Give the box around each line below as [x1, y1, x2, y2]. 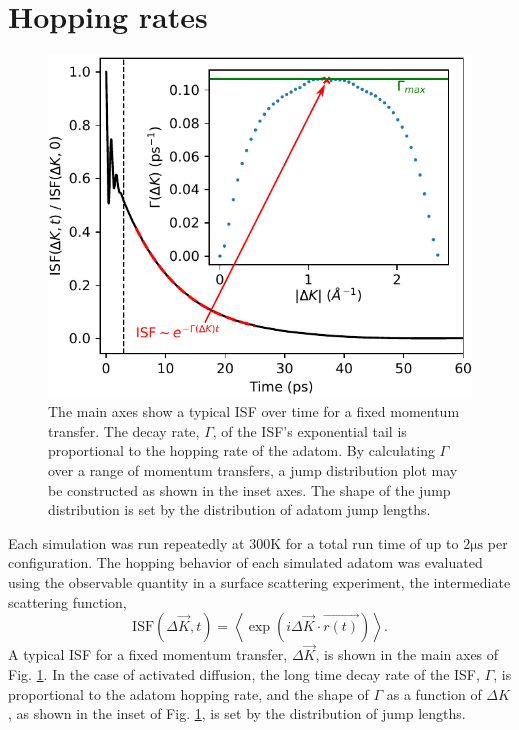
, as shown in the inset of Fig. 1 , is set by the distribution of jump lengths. [8, 703, 466, 724]
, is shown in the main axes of [315, 644, 499, 665]
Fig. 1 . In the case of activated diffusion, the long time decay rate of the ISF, [8, 663, 480, 684]
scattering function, [8, 591, 127, 612]
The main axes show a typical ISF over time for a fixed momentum [48, 401, 460, 422]
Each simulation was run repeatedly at [8, 532, 245, 553]
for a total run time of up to [285, 532, 459, 553]
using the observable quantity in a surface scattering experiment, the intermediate [8, 571, 511, 592]
